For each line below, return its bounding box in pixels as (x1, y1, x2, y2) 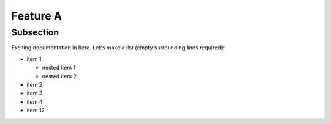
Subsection (11, 27, 59, 38)
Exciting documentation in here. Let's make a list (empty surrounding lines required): (11, 44, 225, 51)
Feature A (11, 9, 63, 23)
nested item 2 (42, 72, 77, 79)
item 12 (26, 107, 45, 114)
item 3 (26, 89, 43, 97)
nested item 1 (42, 64, 76, 71)
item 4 (26, 98, 43, 105)
